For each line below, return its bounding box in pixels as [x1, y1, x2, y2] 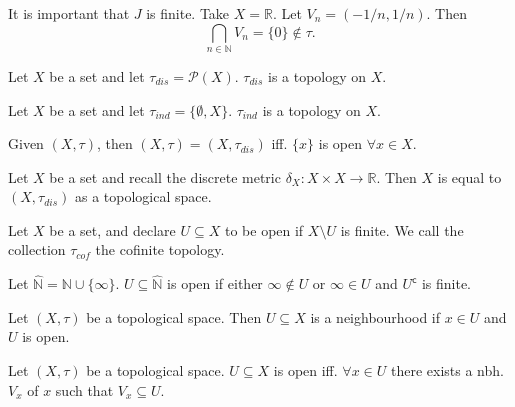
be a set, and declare [49, 219, 176, 240]
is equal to [437, 166, 502, 187]
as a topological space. [74, 186, 212, 207]
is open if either [167, 273, 263, 294]
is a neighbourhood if [310, 306, 441, 327]
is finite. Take [146, 3, 230, 23]
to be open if [224, 219, 304, 240]
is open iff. [273, 360, 338, 381]
